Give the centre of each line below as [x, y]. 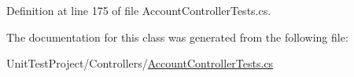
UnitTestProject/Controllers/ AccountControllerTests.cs [140, 63]
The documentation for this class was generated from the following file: [177, 37]
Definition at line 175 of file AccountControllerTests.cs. [139, 10]
